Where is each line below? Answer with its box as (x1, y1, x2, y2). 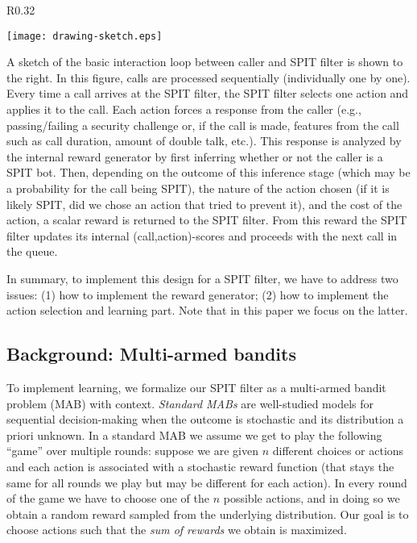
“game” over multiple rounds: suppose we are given (6, 442, 258, 459)
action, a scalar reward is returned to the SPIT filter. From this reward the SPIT (6, 211, 407, 228)
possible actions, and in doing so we (223, 490, 400, 507)
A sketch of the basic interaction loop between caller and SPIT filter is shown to (6, 53, 403, 70)
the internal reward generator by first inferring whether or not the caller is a (6, 148, 383, 165)
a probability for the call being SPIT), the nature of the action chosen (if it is (6, 180, 390, 196)
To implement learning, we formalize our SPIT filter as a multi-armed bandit (6, 378, 386, 395)
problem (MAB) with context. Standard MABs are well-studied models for (6, 395, 374, 411)
